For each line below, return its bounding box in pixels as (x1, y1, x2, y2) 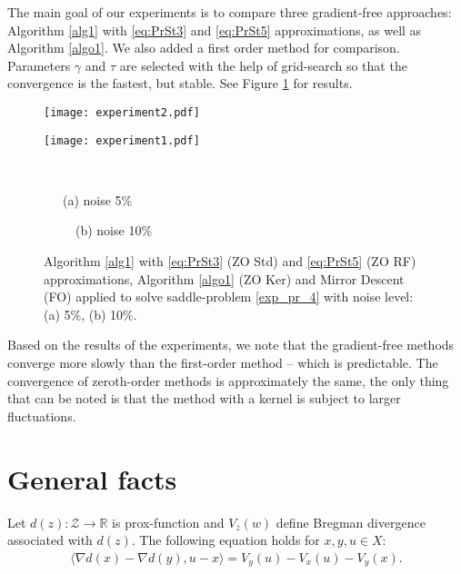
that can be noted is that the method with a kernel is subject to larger (7, 389, 401, 408)
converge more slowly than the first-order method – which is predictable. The (7, 353, 438, 372)
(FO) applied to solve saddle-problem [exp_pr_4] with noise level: (44, 287, 414, 306)
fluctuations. (7, 406, 76, 425)
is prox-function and (112, 512, 225, 531)
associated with (7, 530, 93, 549)
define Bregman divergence (276, 512, 426, 531)
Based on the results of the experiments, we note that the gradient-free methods (7, 335, 455, 354)
